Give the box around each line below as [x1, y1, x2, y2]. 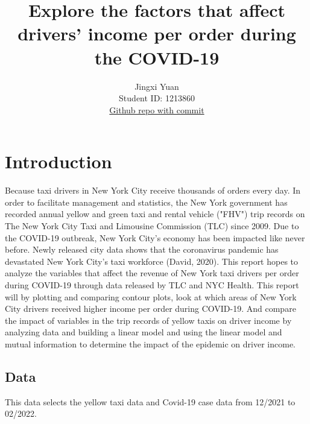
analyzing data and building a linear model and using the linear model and [5, 326, 282, 338]
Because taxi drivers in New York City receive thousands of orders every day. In [5, 184, 301, 197]
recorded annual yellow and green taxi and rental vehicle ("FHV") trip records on [5, 207, 305, 220]
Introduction [5, 149, 112, 174]
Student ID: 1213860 [119, 92, 195, 104]
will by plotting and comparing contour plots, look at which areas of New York [5, 290, 297, 303]
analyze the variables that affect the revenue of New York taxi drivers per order [5, 267, 299, 279]
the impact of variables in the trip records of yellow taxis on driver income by [5, 314, 292, 326]
